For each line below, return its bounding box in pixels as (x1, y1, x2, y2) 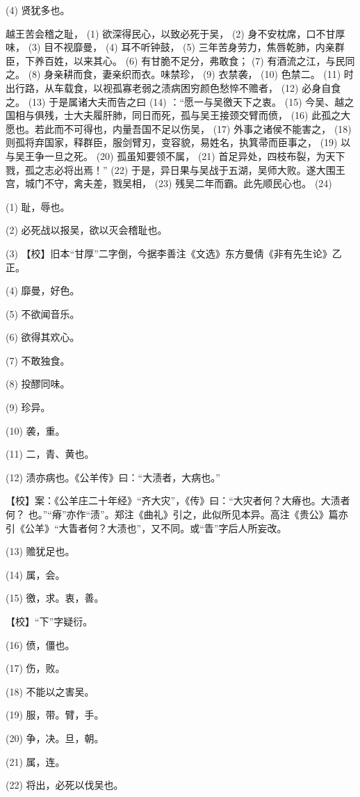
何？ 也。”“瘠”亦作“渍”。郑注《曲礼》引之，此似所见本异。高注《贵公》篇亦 (6, 507, 348, 522)
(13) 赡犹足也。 (6, 544, 75, 558)
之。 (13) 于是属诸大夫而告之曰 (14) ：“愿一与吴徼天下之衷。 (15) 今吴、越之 (6, 94, 354, 108)
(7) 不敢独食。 (6, 353, 70, 367)
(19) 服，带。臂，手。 (6, 707, 104, 722)
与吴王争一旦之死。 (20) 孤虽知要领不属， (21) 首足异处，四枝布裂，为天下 (6, 148, 345, 163)
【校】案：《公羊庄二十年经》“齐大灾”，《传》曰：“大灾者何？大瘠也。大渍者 (6, 493, 350, 508)
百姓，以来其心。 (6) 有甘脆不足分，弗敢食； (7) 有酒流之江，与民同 (44, 53, 355, 67)
